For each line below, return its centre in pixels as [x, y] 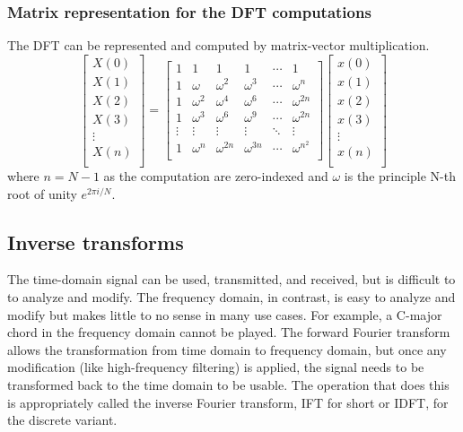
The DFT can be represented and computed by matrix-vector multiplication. [218, 45]
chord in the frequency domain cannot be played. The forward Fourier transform [229, 332]
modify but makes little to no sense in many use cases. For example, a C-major [225, 314]
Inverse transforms [96, 242]
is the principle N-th [400, 176]
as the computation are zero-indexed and [216, 176]
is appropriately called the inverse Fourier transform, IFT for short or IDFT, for [228, 402]
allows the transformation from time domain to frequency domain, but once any [227, 349]
